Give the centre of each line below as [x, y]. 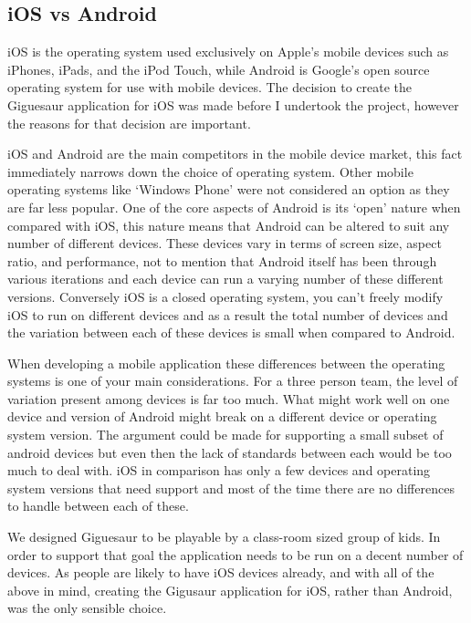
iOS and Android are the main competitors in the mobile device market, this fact [235, 154]
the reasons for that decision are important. [129, 123]
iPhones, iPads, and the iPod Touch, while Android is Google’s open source [219, 69]
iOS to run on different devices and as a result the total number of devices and [228, 314]
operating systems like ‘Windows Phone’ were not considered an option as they [229, 189]
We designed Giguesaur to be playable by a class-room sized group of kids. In [224, 537]
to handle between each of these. [98, 506]
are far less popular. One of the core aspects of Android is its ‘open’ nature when [234, 207]
